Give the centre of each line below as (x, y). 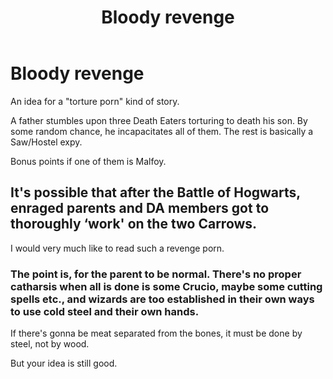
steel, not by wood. (50, 344)
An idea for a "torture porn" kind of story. (95, 101)
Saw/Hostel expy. (46, 142)
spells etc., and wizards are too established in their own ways (162, 299)
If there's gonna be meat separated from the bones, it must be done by (156, 333)
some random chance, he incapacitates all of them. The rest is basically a (162, 131)
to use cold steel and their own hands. (105, 311)
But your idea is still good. (64, 363)
